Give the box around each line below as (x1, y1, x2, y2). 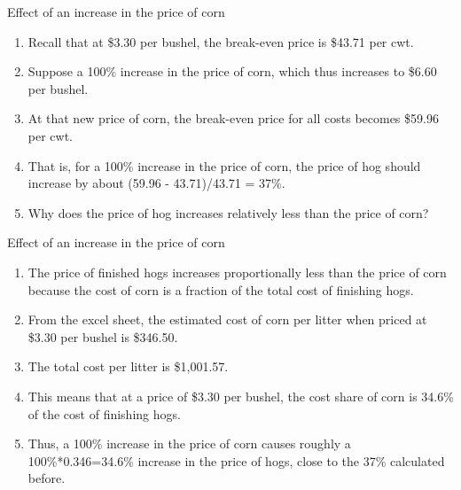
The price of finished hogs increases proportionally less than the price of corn (27, 262, 447, 281)
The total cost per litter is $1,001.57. (27, 357, 229, 376)
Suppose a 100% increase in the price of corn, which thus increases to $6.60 (27, 62, 437, 81)
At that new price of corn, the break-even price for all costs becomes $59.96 (27, 109, 439, 128)
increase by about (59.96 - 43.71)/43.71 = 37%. (27, 174, 285, 192)
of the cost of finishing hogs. (27, 404, 181, 423)
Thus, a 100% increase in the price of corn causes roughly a (27, 434, 351, 453)
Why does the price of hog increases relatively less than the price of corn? (27, 203, 429, 222)
